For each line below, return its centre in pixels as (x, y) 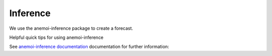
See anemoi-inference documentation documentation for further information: (89, 47)
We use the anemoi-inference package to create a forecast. (71, 28)
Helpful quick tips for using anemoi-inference (56, 37)
